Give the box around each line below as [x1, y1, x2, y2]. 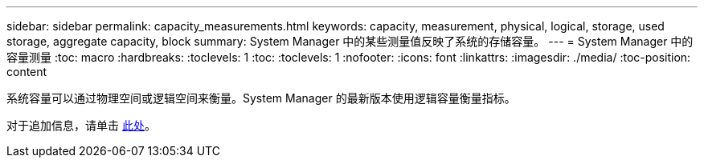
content [6, 65, 47, 78]
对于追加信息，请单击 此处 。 [6, 118, 156, 132]
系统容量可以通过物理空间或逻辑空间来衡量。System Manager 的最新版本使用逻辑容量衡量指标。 [6, 91, 516, 105]
